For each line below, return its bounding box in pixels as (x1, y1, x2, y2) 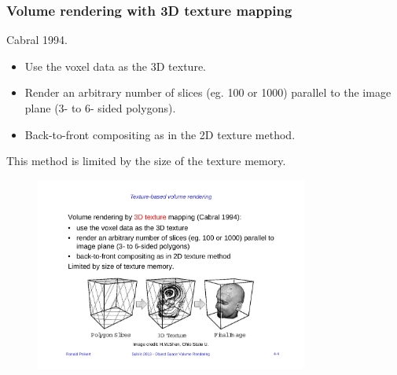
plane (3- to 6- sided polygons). (24, 100, 176, 116)
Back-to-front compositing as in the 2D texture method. (24, 126, 296, 142)
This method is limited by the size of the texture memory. (6, 153, 286, 169)
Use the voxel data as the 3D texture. (24, 57, 206, 74)
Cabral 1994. (6, 31, 68, 48)
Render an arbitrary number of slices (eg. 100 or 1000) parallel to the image (24, 84, 391, 101)
